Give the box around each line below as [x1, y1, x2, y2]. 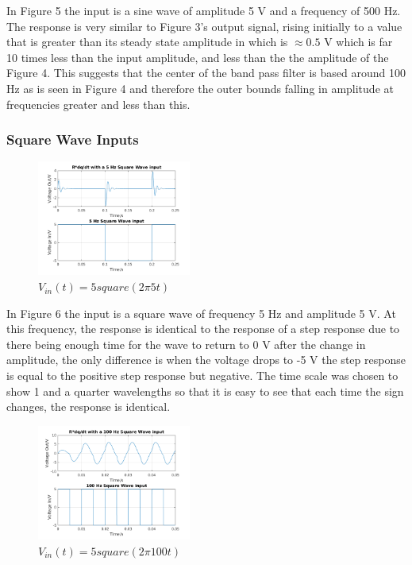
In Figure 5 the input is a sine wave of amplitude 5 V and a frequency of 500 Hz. [6, 2, 401, 18]
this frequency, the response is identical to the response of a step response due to [6, 320, 400, 337]
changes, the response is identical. [6, 398, 171, 415]
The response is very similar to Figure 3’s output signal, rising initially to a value [6, 17, 402, 34]
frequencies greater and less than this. [6, 95, 191, 112]
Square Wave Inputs [6, 130, 139, 149]
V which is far [324, 33, 393, 50]
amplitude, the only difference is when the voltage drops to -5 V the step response [6, 351, 406, 368]
